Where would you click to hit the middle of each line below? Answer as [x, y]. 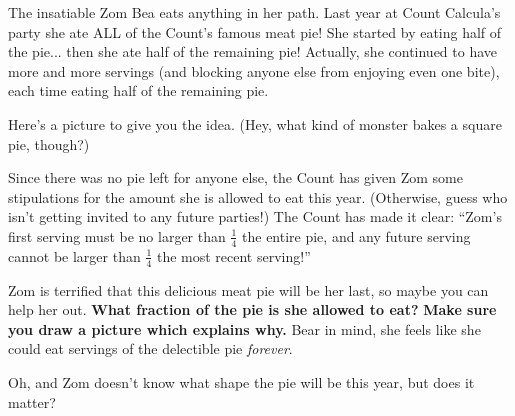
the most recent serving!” [233, 255]
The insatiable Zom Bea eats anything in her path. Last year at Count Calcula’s [254, 12]
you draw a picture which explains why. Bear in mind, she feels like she [244, 328]
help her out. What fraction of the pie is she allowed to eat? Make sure [252, 309]
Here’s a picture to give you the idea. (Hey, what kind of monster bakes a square [255, 123]
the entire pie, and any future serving [356, 235]
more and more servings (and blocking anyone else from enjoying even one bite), [254, 70]
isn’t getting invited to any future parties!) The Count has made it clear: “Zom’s [255, 216]
